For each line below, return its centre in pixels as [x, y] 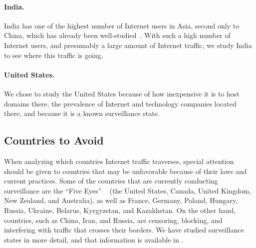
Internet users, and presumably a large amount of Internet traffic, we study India [128, 45]
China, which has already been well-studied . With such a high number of [117, 35]
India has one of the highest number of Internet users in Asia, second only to [122, 25]
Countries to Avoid [54, 140]
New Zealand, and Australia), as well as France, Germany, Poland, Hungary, [121, 200]
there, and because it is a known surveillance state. [82, 113]
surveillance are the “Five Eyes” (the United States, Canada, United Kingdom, [128, 190]
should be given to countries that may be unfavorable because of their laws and [126, 171]
